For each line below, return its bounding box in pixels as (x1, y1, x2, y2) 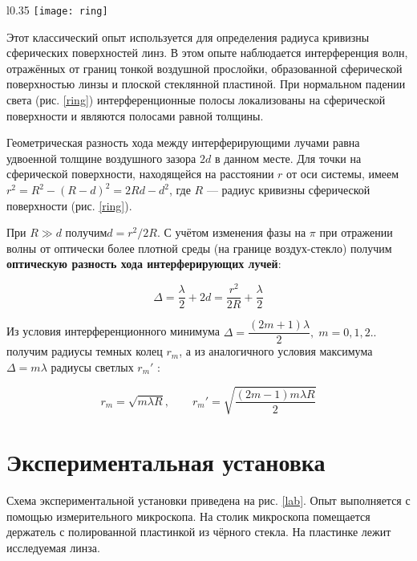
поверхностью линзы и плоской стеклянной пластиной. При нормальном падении (6, 75, 406, 92)
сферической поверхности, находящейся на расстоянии (6, 165, 274, 182)
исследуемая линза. (6, 539, 100, 555)
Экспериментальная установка (6, 445, 326, 478)
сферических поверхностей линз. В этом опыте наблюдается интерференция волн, (6, 44, 408, 61)
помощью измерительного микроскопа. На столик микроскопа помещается (6, 507, 370, 524)
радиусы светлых (51, 358, 134, 375)
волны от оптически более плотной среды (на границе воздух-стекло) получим (6, 239, 392, 256)
